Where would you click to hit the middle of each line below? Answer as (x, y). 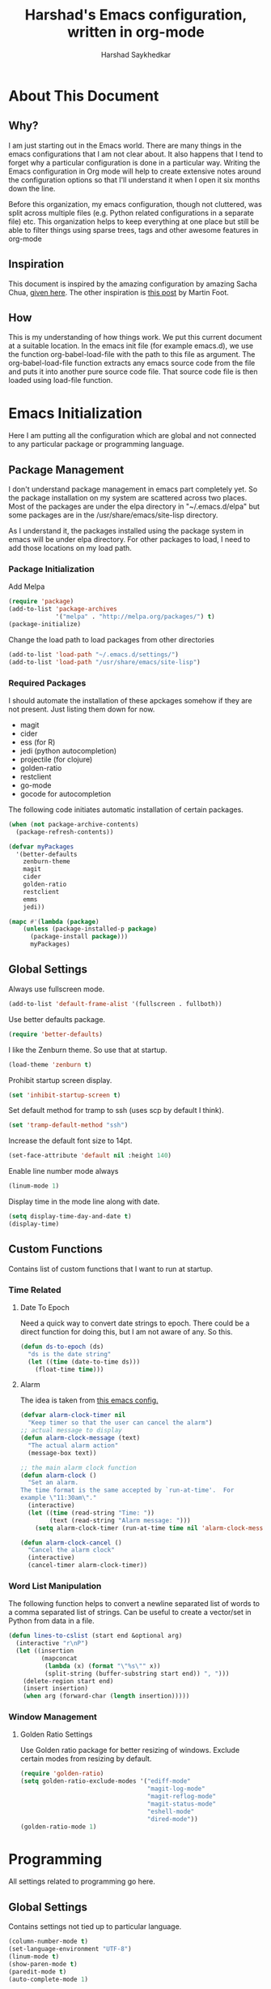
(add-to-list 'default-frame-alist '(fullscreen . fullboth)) (115, 1003)
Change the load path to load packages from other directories (111, 639)
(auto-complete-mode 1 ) (49, 1979)
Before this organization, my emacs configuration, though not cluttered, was (135, 204)
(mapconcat (59, 1658)
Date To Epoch (45, 1307)
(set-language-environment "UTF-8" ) (70, 1949)
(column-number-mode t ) (49, 1942)
